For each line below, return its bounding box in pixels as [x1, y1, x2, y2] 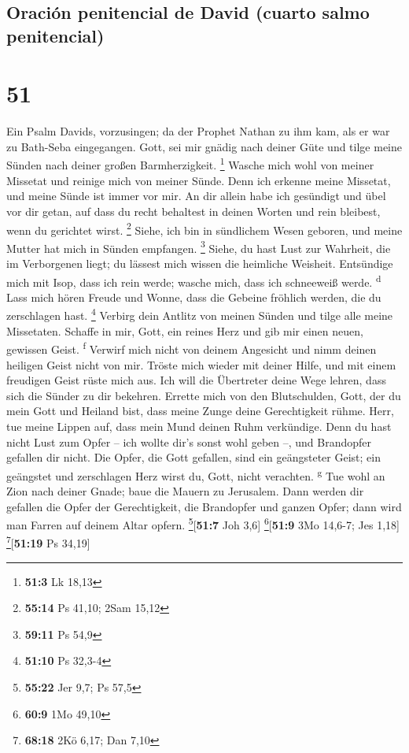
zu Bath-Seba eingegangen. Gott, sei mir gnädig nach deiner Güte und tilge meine [6, 138, 402, 154]
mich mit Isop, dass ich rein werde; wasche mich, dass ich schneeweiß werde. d [6, 271, 381, 290]
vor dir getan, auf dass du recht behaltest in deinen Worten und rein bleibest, [6, 202, 381, 219]
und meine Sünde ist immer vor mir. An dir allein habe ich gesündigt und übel [6, 187, 386, 204]
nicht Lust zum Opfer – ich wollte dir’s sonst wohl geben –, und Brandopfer [6, 433, 372, 450]
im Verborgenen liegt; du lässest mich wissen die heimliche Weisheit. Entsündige [6, 255, 393, 272]
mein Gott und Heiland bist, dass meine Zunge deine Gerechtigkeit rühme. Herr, [6, 402, 394, 419]
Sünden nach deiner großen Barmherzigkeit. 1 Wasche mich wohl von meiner [6, 154, 374, 173]
